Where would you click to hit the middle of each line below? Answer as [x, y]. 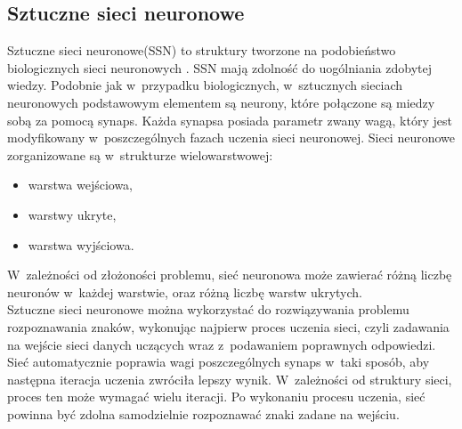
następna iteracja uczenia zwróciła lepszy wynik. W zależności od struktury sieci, [230, 379]
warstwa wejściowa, [81, 185]
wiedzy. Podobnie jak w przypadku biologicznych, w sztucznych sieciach [205, 85]
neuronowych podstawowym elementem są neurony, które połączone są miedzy [221, 102]
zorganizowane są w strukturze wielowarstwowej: [140, 154]
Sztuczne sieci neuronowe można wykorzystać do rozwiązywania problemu [208, 309]
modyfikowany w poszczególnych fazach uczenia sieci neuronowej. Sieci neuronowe [231, 138]
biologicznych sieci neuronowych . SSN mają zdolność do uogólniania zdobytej [220, 67]
